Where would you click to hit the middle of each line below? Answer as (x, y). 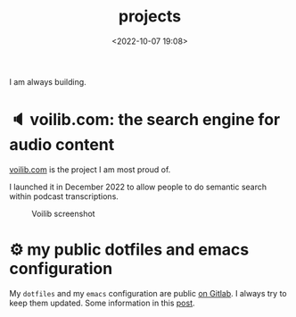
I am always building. (48, 81)
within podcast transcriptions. (64, 196)
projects (149, 17)
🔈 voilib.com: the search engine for (145, 120)
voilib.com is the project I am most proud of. (90, 169)
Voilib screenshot (63, 213)
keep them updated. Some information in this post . (102, 303)
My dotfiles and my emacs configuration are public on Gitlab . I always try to (148, 293)
